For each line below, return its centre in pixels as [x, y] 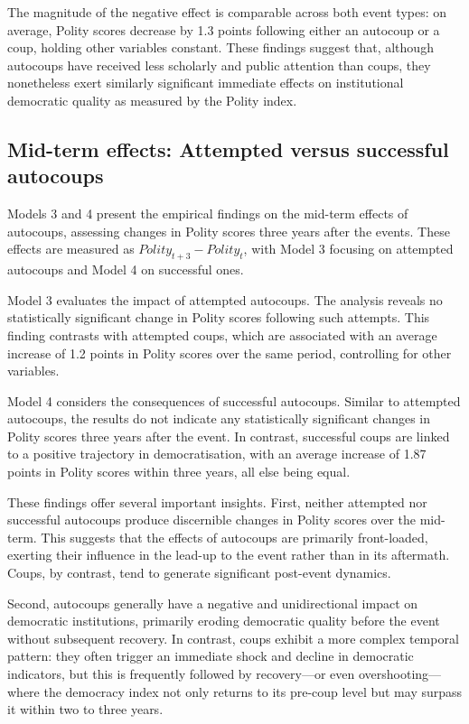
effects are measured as [71, 249]
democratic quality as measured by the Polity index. [152, 100]
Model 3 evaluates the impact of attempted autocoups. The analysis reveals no [225, 299]
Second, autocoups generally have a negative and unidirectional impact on [213, 603]
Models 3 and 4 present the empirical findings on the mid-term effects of [208, 213]
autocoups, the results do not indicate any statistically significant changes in [219, 418]
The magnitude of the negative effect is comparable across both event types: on [227, 12]
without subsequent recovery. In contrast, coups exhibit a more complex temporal [233, 638]
